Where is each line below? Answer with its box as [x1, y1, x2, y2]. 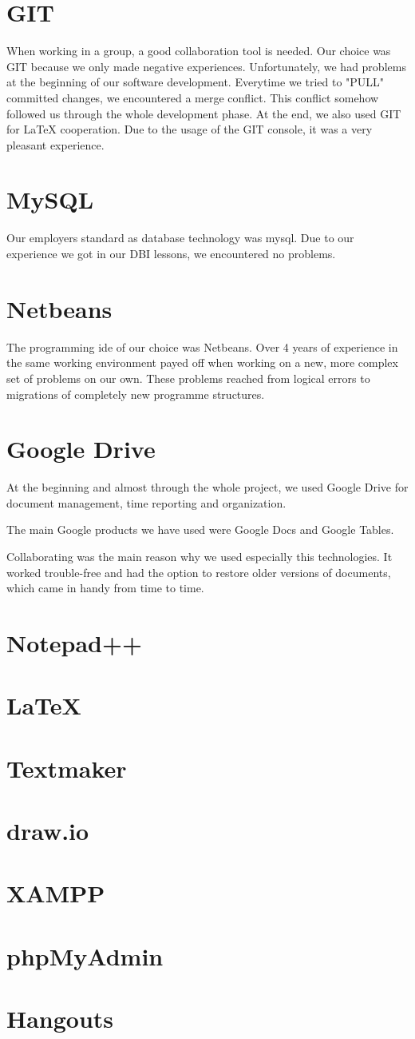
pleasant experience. [6, 136, 105, 153]
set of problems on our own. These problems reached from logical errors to [6, 369, 370, 386]
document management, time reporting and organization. [6, 494, 287, 511]
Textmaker [6, 751, 127, 784]
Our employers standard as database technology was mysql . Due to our [6, 229, 354, 246]
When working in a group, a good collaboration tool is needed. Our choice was [6, 42, 391, 59]
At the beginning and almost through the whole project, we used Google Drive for [6, 479, 409, 496]
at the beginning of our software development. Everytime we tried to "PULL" [6, 74, 385, 90]
